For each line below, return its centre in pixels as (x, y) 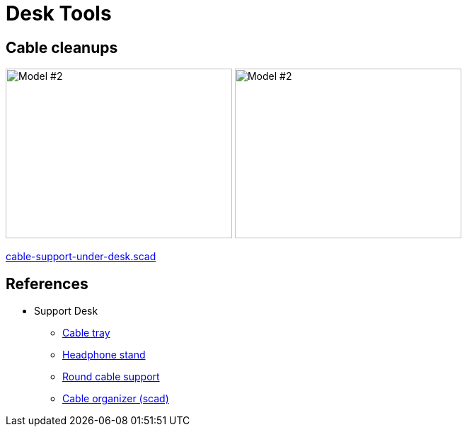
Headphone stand (104, 355)
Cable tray (86, 333)
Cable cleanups (62, 47)
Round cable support (111, 377)
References (47, 284)
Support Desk (66, 311)
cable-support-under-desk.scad (81, 257)
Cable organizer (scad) (116, 399)
